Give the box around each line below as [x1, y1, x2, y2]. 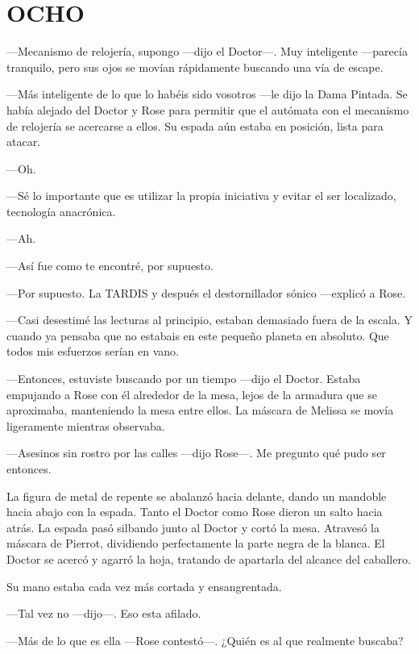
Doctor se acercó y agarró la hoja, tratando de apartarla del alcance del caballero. [6, 550, 411, 567]
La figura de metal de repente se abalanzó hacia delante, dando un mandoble [6, 487, 387, 504]
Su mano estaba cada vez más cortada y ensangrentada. [6, 577, 282, 594]
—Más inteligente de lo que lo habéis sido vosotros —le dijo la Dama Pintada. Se [6, 85, 408, 102]
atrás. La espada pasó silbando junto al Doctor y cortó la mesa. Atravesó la [6, 519, 380, 535]
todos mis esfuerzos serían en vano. [6, 343, 179, 360]
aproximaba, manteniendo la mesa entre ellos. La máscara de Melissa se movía [6, 402, 394, 419]
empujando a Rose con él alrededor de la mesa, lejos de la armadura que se [6, 385, 377, 402]
